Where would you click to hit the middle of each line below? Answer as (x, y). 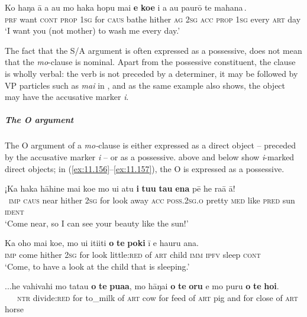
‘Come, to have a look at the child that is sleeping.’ (97, 266)
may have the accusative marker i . (67, 97)
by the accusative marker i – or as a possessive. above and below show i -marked (150, 156)
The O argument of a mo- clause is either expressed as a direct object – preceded (150, 145)
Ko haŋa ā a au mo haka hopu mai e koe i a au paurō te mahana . (126, 7)
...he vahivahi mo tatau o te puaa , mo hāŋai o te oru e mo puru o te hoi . (142, 286)
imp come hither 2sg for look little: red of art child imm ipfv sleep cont (133, 255)
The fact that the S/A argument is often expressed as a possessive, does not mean (153, 50)
